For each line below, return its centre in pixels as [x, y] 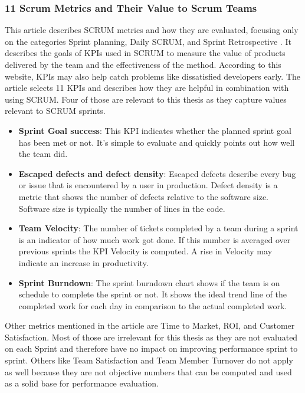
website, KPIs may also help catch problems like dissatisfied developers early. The [152, 76]
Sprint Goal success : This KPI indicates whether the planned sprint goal [155, 130]
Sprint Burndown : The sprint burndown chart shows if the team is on [149, 282]
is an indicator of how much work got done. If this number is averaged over [155, 239]
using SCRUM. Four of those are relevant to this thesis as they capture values [146, 99]
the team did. [43, 154]
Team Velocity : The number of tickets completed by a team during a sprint [158, 228]
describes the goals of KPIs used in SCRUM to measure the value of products [145, 53]
